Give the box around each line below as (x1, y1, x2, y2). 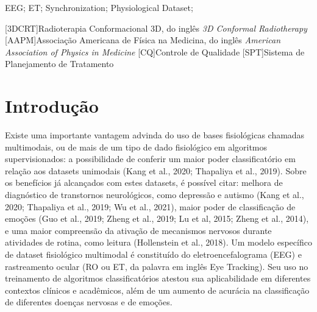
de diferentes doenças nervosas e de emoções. (5, 296, 173, 308)
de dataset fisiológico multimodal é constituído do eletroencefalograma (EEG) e (5, 248, 302, 261)
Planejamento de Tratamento (5, 57, 114, 70)
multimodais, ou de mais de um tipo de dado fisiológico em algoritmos (5, 140, 268, 153)
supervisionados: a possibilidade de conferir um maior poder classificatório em (5, 152, 296, 165)
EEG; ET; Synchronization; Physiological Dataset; (5, 1, 193, 13)
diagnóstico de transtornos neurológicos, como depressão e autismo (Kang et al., (5, 188, 304, 201)
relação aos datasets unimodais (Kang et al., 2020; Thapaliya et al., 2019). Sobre (5, 164, 307, 177)
